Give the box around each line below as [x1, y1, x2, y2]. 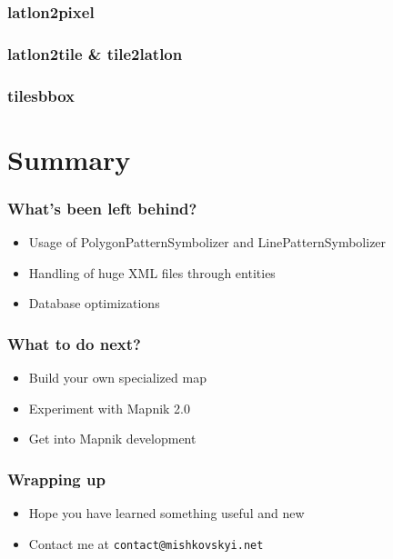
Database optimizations [28, 294, 160, 313]
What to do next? [7, 332, 141, 354]
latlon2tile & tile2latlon [7, 42, 183, 65]
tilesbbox [7, 84, 76, 106]
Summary [7, 140, 131, 177]
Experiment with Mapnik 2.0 [28, 398, 191, 417]
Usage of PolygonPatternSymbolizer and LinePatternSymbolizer [28, 233, 387, 252]
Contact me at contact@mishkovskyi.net [28, 534, 264, 553]
